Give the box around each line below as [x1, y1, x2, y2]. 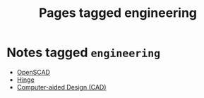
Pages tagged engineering [38, 5, 198, 21]
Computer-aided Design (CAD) [16, 82, 107, 91]
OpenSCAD [16, 68, 51, 76]
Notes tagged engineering [6, 44, 161, 61]
